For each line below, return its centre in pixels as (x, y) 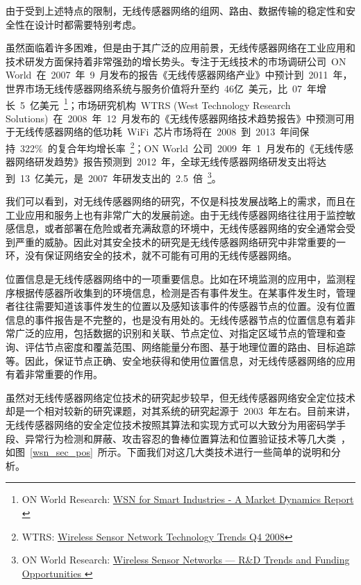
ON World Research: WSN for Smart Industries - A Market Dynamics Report (188, 499)
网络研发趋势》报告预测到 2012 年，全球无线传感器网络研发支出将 (166, 162)
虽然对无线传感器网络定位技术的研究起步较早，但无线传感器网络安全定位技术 (180, 397)
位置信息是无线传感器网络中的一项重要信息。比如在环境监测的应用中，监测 (176, 279)
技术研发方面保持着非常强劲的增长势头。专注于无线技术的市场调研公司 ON (176, 61)
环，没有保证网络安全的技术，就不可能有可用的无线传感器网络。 (151, 255)
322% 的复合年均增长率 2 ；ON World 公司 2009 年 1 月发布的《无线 (177, 147)
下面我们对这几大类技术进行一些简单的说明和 (229, 452)
